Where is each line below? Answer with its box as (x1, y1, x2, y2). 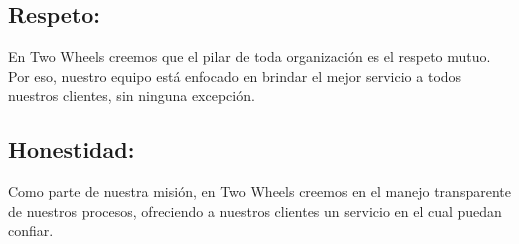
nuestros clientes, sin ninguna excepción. (8, 85, 255, 106)
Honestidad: (8, 134, 135, 165)
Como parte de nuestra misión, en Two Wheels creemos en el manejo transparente (8, 181, 511, 202)
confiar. (8, 220, 54, 241)
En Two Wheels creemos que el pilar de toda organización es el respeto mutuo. (8, 46, 491, 67)
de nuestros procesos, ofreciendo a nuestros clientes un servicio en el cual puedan (8, 200, 502, 221)
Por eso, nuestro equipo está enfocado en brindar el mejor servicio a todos (8, 65, 462, 86)
